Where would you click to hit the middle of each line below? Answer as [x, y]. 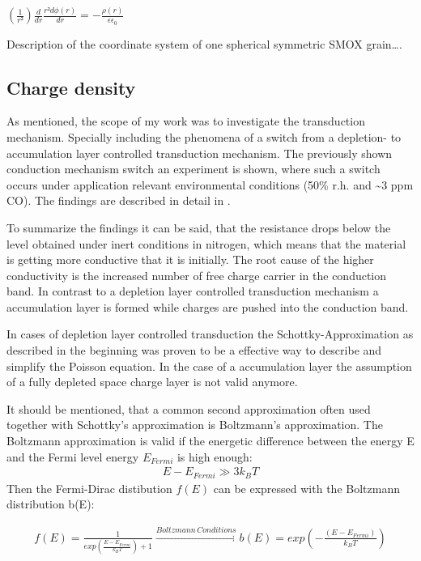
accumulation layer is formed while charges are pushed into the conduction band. [208, 306]
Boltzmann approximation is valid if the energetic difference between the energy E [210, 441]
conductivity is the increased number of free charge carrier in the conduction [197, 275]
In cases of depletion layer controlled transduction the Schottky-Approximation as [210, 334]
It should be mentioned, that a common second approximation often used [189, 408]
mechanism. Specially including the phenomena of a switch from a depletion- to [204, 136]
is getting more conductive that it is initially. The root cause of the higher [190, 259]
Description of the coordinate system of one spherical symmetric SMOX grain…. [204, 43]
